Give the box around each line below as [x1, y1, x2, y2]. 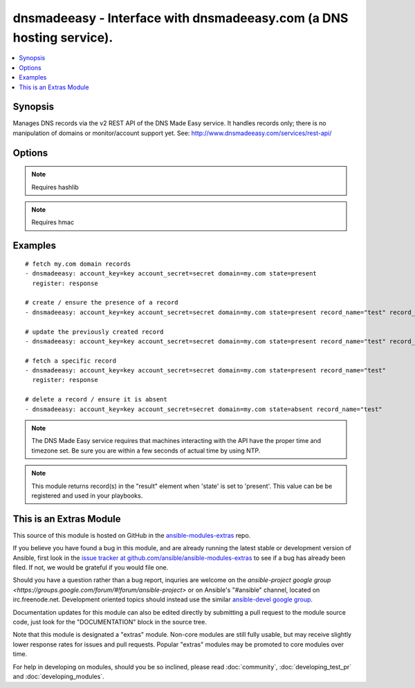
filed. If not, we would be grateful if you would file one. [12, 563, 169, 572]
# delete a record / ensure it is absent [25, 395, 167, 404]
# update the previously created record [25, 327, 164, 336]
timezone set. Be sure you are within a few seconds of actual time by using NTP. [31, 446, 261, 455]
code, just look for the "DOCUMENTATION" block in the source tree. [12, 618, 207, 626]
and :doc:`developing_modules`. [12, 672, 104, 680]
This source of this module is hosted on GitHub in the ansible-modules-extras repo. [12, 531, 251, 539]
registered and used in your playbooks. [31, 491, 143, 500]
